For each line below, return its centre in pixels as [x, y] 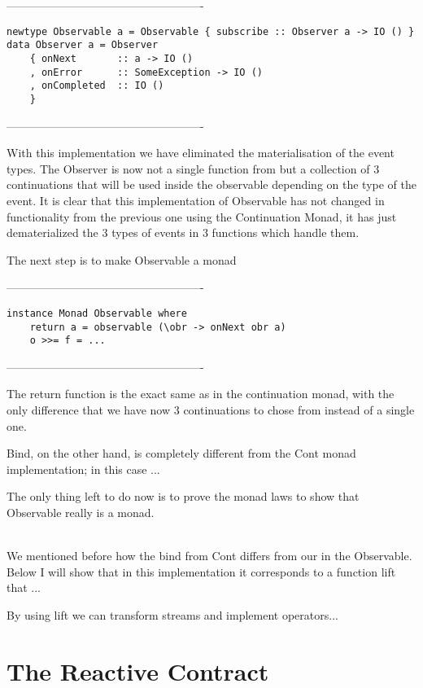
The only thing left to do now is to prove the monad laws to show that [183, 496]
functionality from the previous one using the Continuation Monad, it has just [202, 216]
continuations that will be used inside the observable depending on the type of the [211, 184]
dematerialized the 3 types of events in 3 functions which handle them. [183, 232]
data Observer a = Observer [83, 45]
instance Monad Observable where [97, 313]
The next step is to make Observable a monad [122, 259]
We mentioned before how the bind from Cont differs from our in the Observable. [209, 556]
